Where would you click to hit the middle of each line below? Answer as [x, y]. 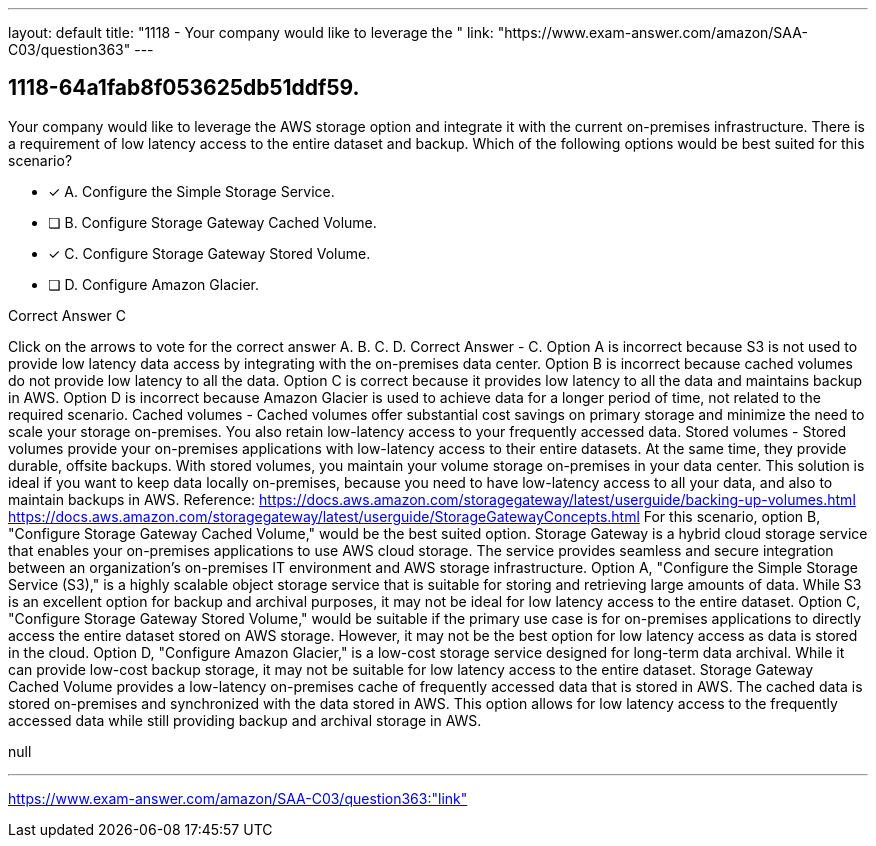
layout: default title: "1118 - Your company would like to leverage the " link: [251, 32]
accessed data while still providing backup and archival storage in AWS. [245, 720]
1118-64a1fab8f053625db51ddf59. [184, 88]
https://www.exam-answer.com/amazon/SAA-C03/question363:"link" [238, 798]
